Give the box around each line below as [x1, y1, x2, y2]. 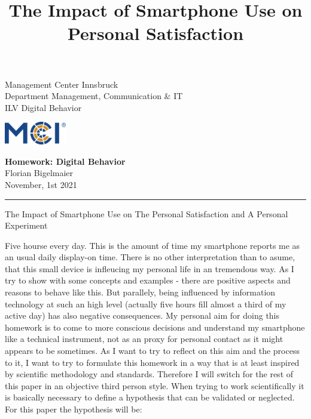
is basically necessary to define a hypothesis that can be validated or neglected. [5, 391, 295, 403]
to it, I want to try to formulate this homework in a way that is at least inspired [5, 356, 300, 368]
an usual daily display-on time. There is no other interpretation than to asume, [5, 251, 295, 263]
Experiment [5, 219, 48, 232]
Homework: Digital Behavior [5, 155, 126, 167]
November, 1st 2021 [5, 178, 77, 190]
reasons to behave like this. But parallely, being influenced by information [5, 286, 276, 298]
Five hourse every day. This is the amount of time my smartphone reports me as [5, 239, 300, 251]
